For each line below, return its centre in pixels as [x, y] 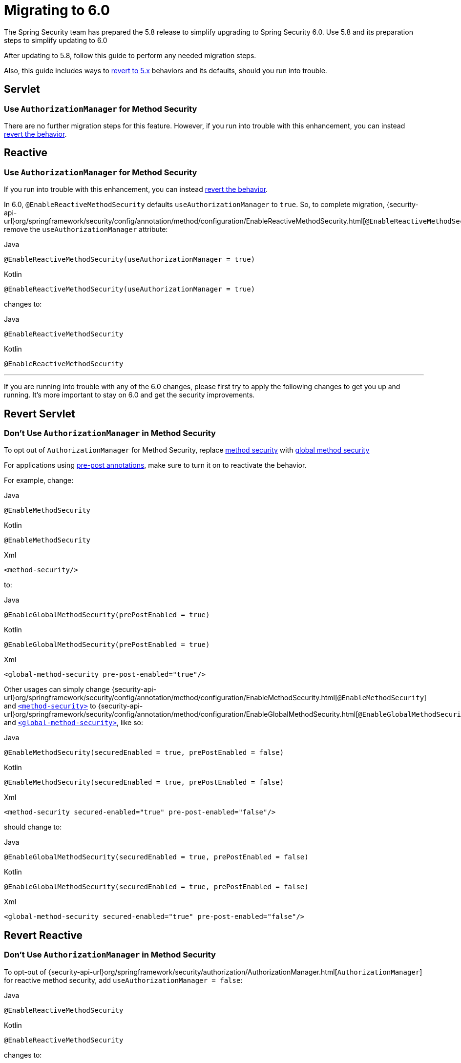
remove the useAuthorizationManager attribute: [86, 229]
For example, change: [39, 480]
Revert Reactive [43, 935]
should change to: [33, 827]
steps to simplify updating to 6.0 [56, 40]
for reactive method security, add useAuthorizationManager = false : [123, 980]
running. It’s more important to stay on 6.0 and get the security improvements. [129, 395]
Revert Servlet [40, 414]
